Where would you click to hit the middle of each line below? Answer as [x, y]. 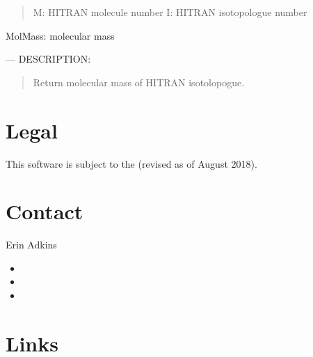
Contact [45, 211]
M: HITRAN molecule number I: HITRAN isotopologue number [170, 12]
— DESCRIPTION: [48, 59]
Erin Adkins [31, 245]
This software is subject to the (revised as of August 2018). [131, 163]
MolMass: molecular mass [60, 35]
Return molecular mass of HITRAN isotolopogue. [139, 82]
